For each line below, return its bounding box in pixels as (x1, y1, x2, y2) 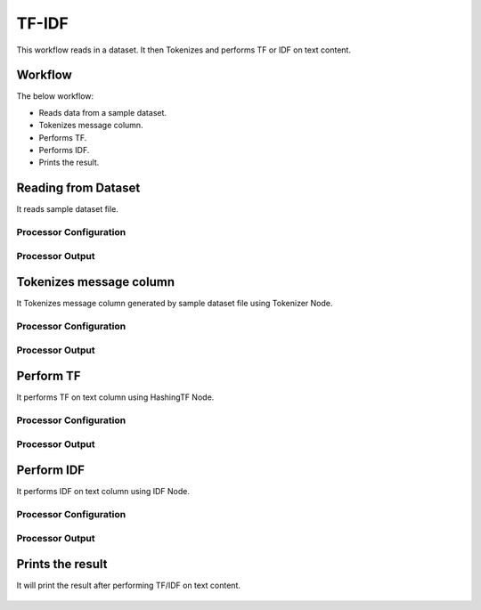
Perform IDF (16, 463, 85, 478)
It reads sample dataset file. (16, 204, 119, 215)
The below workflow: (16, 91, 94, 102)
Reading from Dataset (16, 181, 141, 196)
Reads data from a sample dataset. (38, 107, 167, 118)
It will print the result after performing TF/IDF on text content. (16, 580, 240, 591)
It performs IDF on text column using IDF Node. (16, 486, 191, 497)
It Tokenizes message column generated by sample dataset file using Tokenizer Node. (16, 298, 333, 309)
